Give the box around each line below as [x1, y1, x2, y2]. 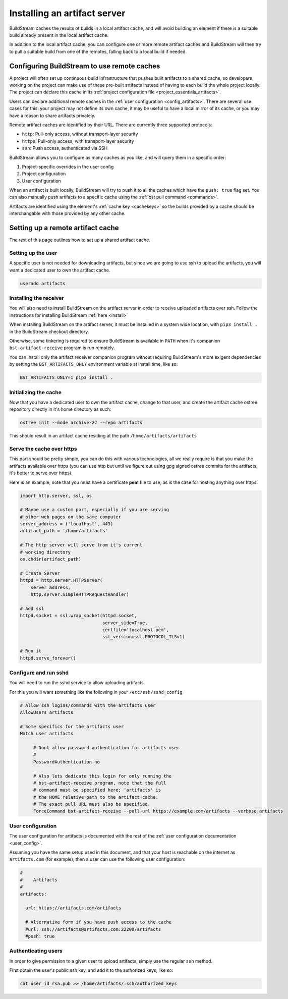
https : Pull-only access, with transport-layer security [22, 138, 134, 144]
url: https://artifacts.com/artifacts [25, 905, 121, 911]
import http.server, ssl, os [20, 492, 92, 498]
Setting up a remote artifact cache [9, 224, 119, 232]
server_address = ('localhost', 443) [20, 521, 113, 527]
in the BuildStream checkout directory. [9, 328, 89, 335]
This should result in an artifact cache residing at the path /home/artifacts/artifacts [9, 433, 197, 439]
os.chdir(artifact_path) [20, 557, 82, 562]
